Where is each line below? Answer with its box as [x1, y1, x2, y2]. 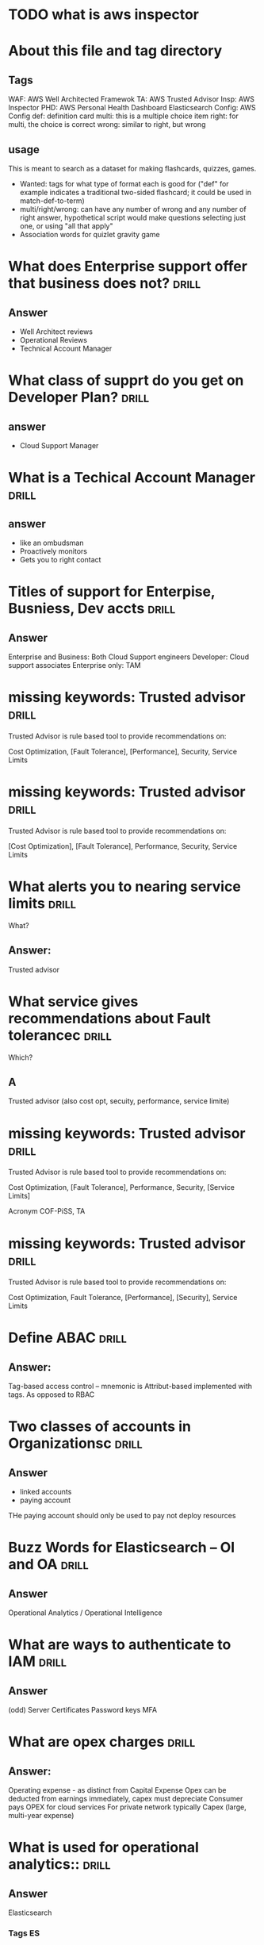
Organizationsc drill [8, 1434, 143, 1452]
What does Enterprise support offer [8, 258, 248, 275]
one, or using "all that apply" [19, 221, 113, 231]
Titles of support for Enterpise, [8, 583, 216, 600]
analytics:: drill [8, 1855, 111, 1874]
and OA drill [8, 1556, 89, 1574]
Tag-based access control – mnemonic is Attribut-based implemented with [8, 1382, 252, 1391]
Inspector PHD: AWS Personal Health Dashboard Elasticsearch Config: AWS [8, 103, 256, 113]
